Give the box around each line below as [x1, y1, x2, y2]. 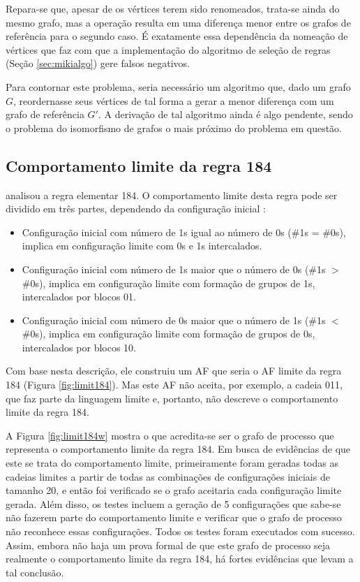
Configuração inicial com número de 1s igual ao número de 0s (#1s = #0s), [22, 224, 346, 239]
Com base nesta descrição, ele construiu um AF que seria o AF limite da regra [6, 363, 342, 378]
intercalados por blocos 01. [22, 289, 136, 304]
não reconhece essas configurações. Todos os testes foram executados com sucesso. [6, 524, 355, 539]
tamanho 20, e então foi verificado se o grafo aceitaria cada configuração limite [6, 483, 342, 497]
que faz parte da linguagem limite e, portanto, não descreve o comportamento [6, 391, 338, 405]
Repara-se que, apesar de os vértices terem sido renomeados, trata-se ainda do [6, 1, 340, 15]
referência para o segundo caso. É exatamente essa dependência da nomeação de [6, 29, 348, 43]
